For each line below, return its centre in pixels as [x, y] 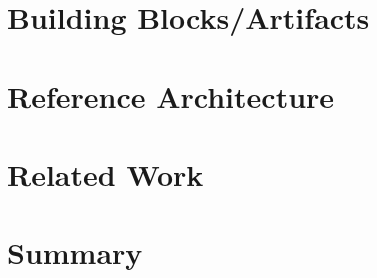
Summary [75, 252]
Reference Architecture [171, 95]
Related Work [105, 173]
